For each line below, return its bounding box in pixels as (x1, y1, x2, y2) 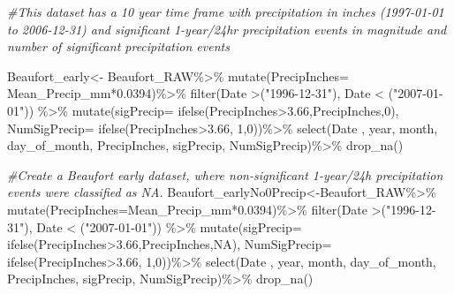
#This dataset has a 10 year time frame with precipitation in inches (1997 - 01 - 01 (7, 3, 444, 20)
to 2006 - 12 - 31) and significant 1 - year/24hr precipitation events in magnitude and (7, 19, 447, 38)
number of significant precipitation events (7, 37, 230, 56)
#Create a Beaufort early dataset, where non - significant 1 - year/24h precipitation (7, 165, 443, 184)
